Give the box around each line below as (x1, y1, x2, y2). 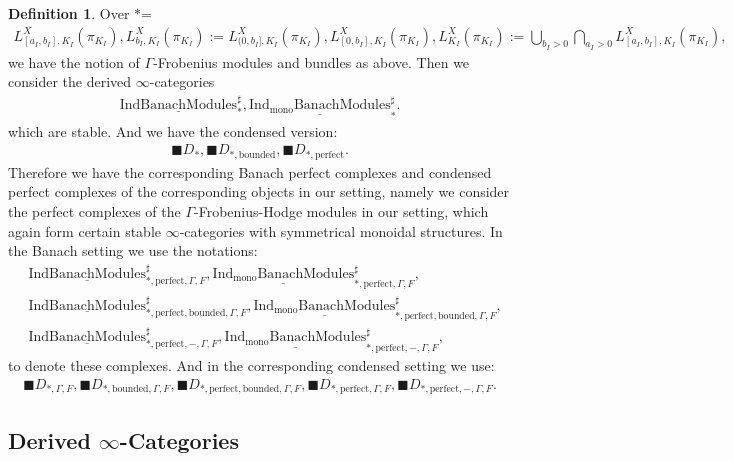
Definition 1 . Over (8, 3, 130, 23)
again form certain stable (8, 220, 161, 241)
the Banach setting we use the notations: (8, 240, 258, 261)
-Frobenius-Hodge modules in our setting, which (194, 201, 489, 221)
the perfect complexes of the (8, 201, 181, 221)
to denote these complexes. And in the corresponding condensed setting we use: (8, 354, 495, 375)
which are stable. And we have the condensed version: (8, 120, 338, 141)
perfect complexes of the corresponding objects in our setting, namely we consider (8, 181, 510, 202)
